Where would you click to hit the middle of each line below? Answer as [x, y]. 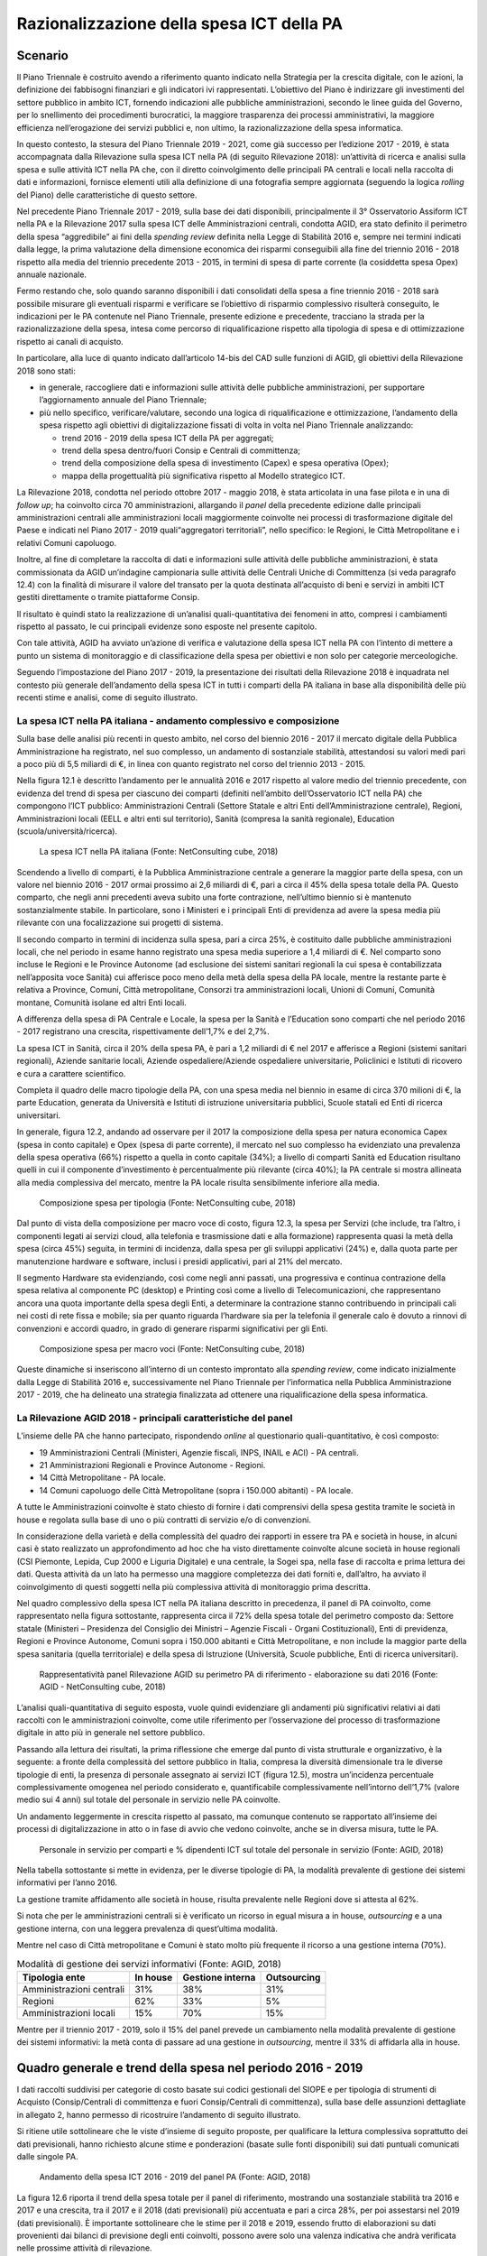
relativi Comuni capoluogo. [67, 542]
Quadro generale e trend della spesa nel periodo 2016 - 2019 [190, 2068]
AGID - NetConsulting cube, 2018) [102, 1687]
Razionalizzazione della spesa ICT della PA [180, 23]
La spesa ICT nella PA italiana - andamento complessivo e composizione [178, 720]
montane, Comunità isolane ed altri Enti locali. [101, 1003]
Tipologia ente [54, 1977]
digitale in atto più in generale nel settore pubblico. [111, 1733]
